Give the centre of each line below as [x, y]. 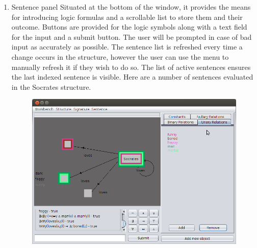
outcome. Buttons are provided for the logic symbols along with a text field [129, 27]
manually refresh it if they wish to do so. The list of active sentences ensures [131, 67]
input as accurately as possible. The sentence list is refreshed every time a [127, 47]
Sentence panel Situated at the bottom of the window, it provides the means [131, 7]
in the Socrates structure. [51, 86]
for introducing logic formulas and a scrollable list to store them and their [127, 17]
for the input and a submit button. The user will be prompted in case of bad [132, 36]
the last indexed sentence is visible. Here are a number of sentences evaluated [132, 77]
